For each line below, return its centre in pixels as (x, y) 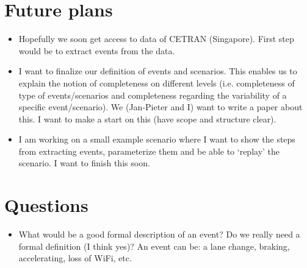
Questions (46, 205)
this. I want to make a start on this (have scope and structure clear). (147, 118)
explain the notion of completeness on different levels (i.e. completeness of (157, 83)
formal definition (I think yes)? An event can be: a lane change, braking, (154, 246)
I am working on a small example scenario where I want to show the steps (157, 139)
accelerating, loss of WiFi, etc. (75, 258)
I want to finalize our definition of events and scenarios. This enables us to (158, 71)
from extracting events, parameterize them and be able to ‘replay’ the (149, 151)
